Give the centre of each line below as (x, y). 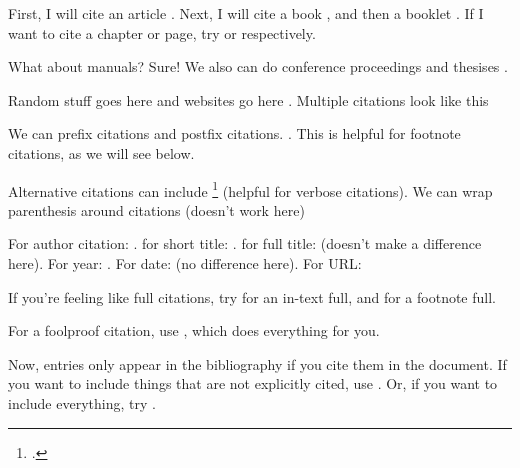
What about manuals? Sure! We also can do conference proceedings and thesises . (258, 66)
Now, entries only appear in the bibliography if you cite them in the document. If (257, 363)
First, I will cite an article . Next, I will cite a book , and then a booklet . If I (246, 13)
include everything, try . (82, 402)
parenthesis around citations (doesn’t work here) (156, 209)
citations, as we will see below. (101, 152)
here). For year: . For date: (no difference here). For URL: (185, 263)
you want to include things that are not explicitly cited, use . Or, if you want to (253, 383)
